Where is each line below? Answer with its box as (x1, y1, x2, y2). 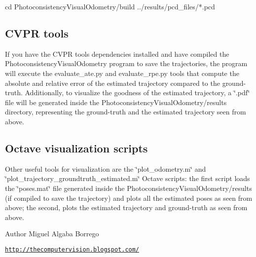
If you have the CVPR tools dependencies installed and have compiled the (5, 48, 229, 59)
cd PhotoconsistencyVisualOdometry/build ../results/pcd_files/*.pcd (5, 1, 215, 11)
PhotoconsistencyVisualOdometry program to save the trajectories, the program (5, 58, 248, 69)
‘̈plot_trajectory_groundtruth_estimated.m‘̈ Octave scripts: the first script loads (5, 173, 250, 184)
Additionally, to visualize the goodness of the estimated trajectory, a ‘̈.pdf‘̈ (25, 87, 250, 98)
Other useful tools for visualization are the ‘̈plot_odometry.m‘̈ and (5, 163, 206, 174)
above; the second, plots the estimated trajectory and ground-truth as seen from (5, 202, 248, 213)
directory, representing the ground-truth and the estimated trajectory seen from (5, 107, 246, 117)
